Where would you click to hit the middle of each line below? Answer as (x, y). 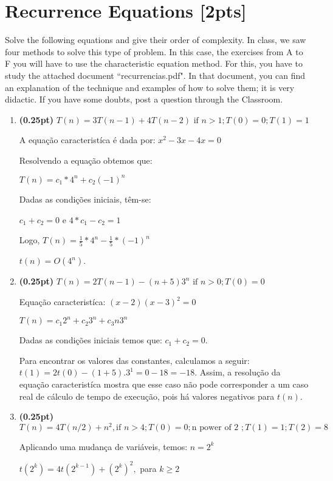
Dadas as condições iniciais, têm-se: (85, 199)
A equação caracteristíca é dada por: (87, 140)
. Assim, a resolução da (238, 372)
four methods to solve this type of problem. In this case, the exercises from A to (154, 51)
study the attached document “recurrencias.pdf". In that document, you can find (155, 75)
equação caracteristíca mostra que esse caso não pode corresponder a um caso (164, 384)
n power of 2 (215, 427)
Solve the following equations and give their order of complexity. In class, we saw (156, 40)
